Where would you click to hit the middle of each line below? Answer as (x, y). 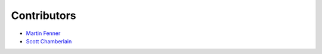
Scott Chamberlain (49, 41)
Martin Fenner (43, 33)
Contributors (44, 15)
